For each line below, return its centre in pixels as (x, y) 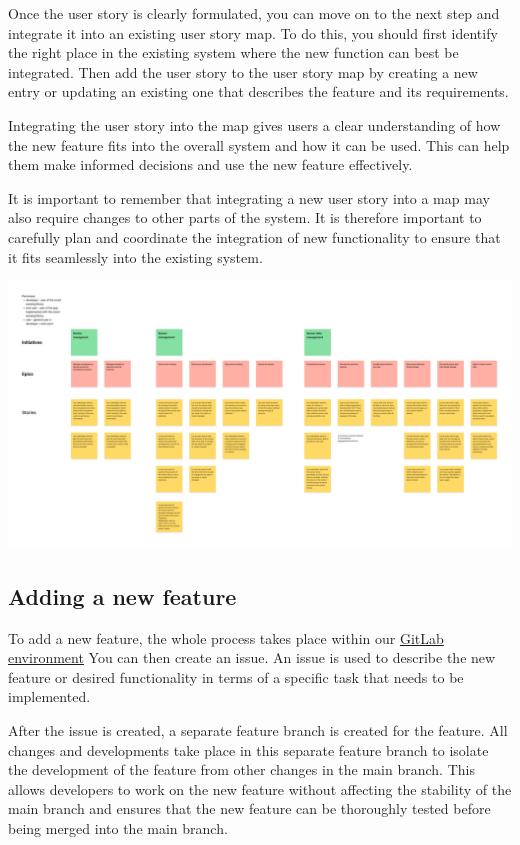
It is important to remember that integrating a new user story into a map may (249, 197)
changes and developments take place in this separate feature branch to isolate (248, 749)
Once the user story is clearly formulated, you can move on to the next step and (254, 13)
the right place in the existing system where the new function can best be (233, 52)
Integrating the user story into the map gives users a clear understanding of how (254, 124)
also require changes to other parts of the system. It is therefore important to (245, 217)
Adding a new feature (122, 595)
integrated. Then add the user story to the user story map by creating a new (243, 71)
